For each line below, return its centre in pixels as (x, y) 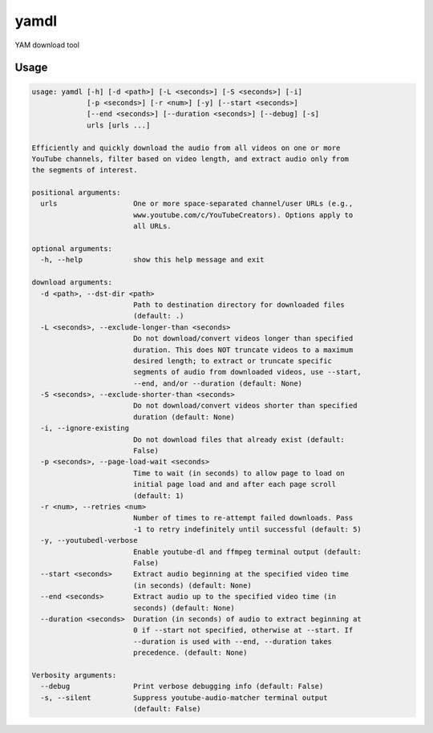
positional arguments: (76, 193)
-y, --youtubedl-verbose (89, 541)
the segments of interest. (85, 170)
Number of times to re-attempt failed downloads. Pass (243, 518)
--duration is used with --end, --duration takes (233, 641)
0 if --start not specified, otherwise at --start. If (243, 630)
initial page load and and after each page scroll (235, 484)
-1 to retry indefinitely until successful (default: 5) (247, 529)
